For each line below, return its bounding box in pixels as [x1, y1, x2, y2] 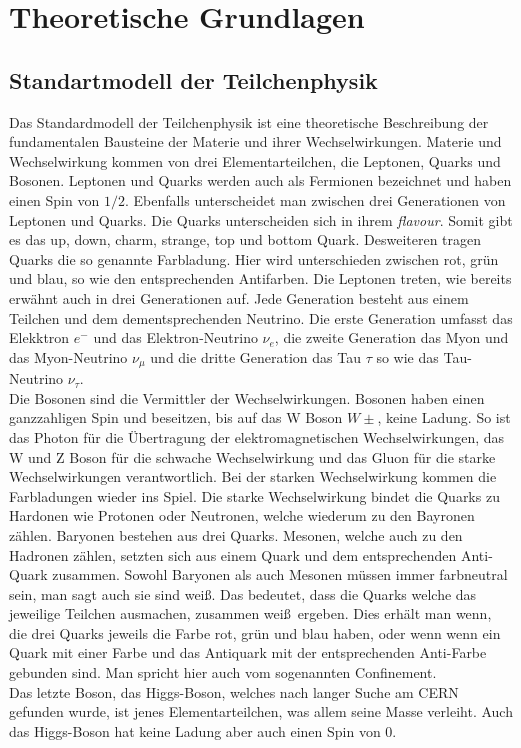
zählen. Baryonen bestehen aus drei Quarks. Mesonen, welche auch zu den [9, 524, 463, 545]
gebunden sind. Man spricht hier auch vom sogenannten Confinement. [9, 662, 437, 683]
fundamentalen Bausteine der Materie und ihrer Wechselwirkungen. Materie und [9, 131, 502, 152]
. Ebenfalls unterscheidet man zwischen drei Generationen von [124, 189, 506, 210]
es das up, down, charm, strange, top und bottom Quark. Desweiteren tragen [9, 229, 482, 250]
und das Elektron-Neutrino [93, 327, 258, 348]
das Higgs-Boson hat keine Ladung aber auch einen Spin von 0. [9, 720, 397, 741]
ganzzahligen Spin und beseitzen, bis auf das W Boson [9, 407, 343, 428]
